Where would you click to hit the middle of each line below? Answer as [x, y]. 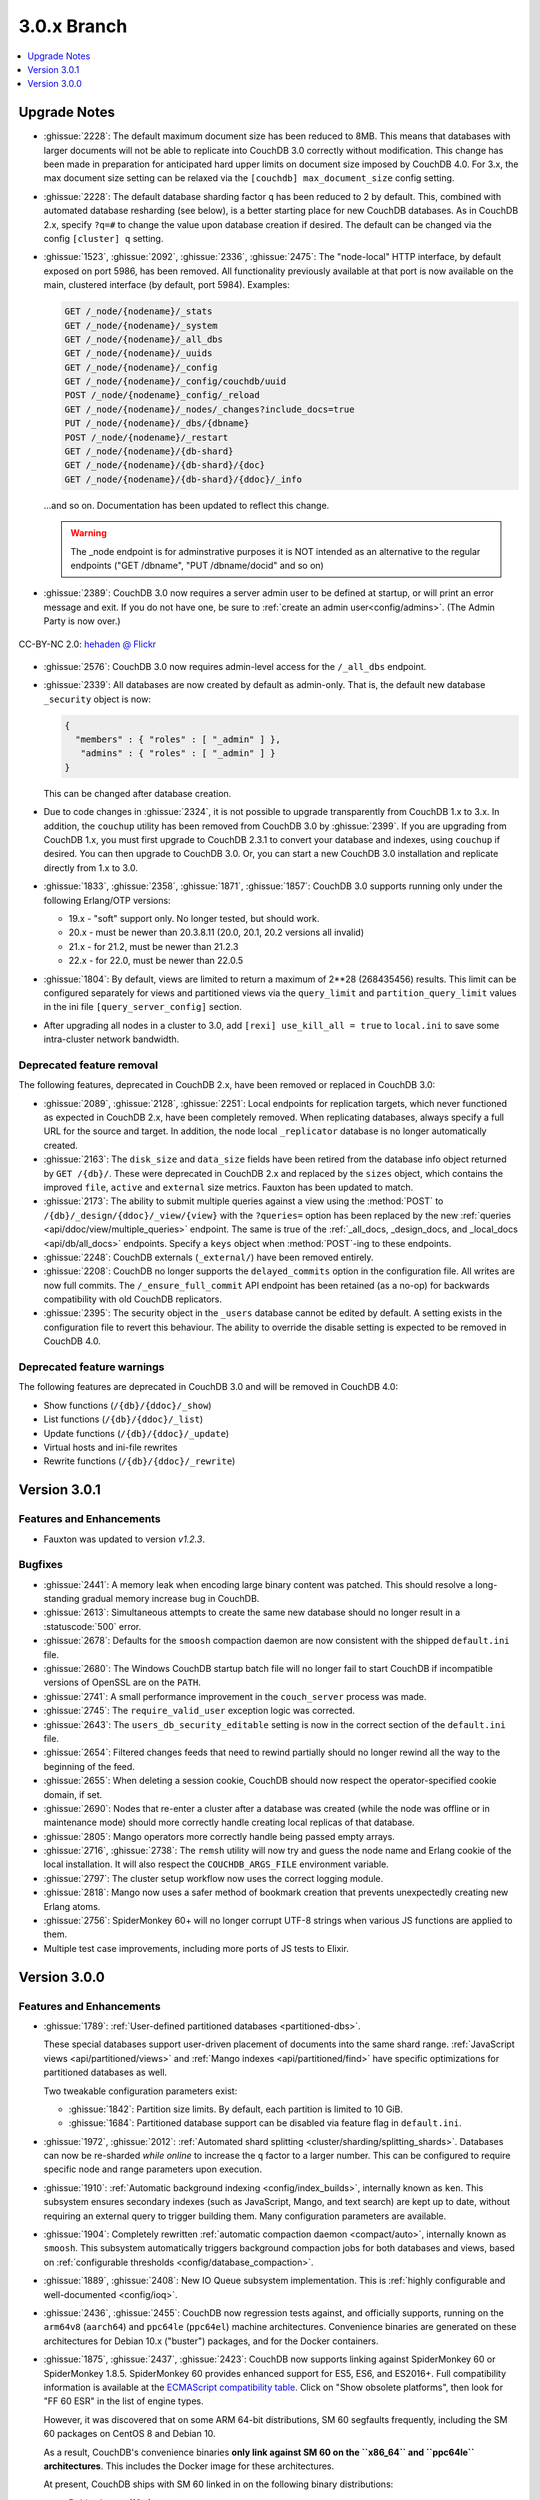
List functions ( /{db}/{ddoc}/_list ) [123, 1419]
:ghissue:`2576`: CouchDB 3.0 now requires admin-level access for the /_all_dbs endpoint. [235, 666]
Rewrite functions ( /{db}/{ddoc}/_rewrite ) [139, 1461]
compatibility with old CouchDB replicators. [132, 1299]
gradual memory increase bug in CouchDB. [170, 1599]
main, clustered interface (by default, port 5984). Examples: [166, 285]
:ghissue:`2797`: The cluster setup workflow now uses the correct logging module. [213, 1878]
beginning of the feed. [89, 1766]
